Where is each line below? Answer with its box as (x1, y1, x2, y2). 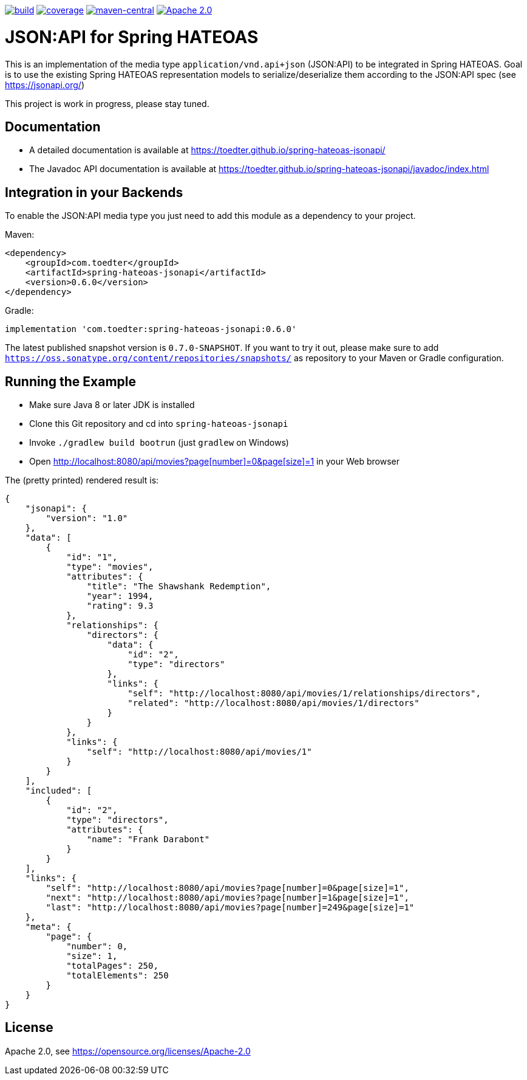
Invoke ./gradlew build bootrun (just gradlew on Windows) (29, 437, 289, 448)
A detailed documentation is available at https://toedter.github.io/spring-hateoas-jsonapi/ (29, 145, 386, 156)
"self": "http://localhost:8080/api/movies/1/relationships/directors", (127, 688, 481, 699)
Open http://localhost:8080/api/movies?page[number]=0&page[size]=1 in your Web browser (29, 456, 399, 467)
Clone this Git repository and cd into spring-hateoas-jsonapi (29, 418, 288, 429)
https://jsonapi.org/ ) (5, 79, 84, 90)
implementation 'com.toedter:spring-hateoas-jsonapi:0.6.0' (5, 324, 297, 334)
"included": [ (25, 786, 92, 796)
